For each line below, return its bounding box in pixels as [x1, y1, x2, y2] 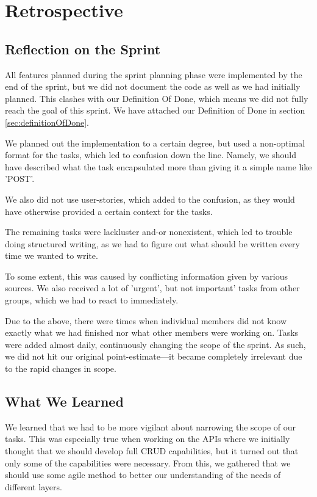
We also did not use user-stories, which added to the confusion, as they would [5, 192, 295, 205]
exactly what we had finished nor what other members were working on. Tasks [5, 326, 299, 339]
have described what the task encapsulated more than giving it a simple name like [5, 160, 312, 173]
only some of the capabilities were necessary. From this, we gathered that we [5, 456, 291, 469]
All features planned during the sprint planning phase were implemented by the [5, 68, 302, 81]
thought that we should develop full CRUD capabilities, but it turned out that [5, 444, 299, 457]
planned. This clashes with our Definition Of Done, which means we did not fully [5, 92, 308, 104]
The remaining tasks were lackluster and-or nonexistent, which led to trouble [5, 225, 293, 238]
